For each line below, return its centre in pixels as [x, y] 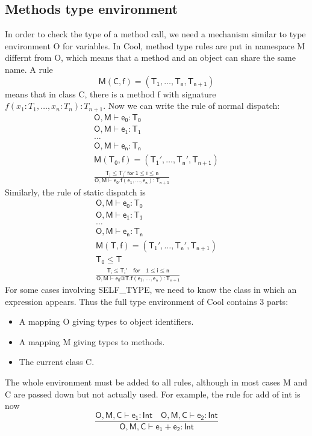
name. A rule [29, 69]
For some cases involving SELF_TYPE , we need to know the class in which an [151, 290]
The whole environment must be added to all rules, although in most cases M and [156, 382]
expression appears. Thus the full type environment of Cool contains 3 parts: [147, 301]
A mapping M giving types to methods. [92, 341]
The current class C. [57, 362]
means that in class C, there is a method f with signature [111, 94]
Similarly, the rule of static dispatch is [75, 192]
